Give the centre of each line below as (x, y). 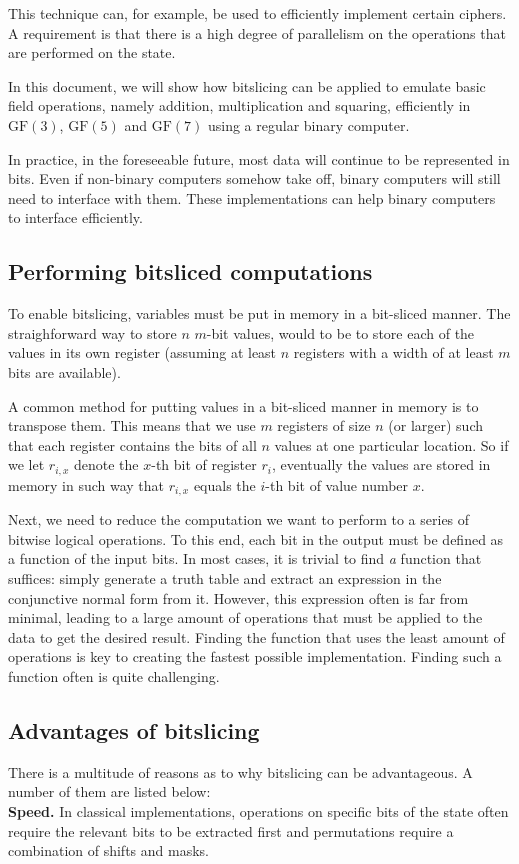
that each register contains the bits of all (132, 444)
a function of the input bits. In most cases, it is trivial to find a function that (245, 558)
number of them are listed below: (109, 791)
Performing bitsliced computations (190, 271)
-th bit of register (204, 464)
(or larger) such (436, 425)
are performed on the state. (92, 52)
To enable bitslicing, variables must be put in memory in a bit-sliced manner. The (259, 313)
